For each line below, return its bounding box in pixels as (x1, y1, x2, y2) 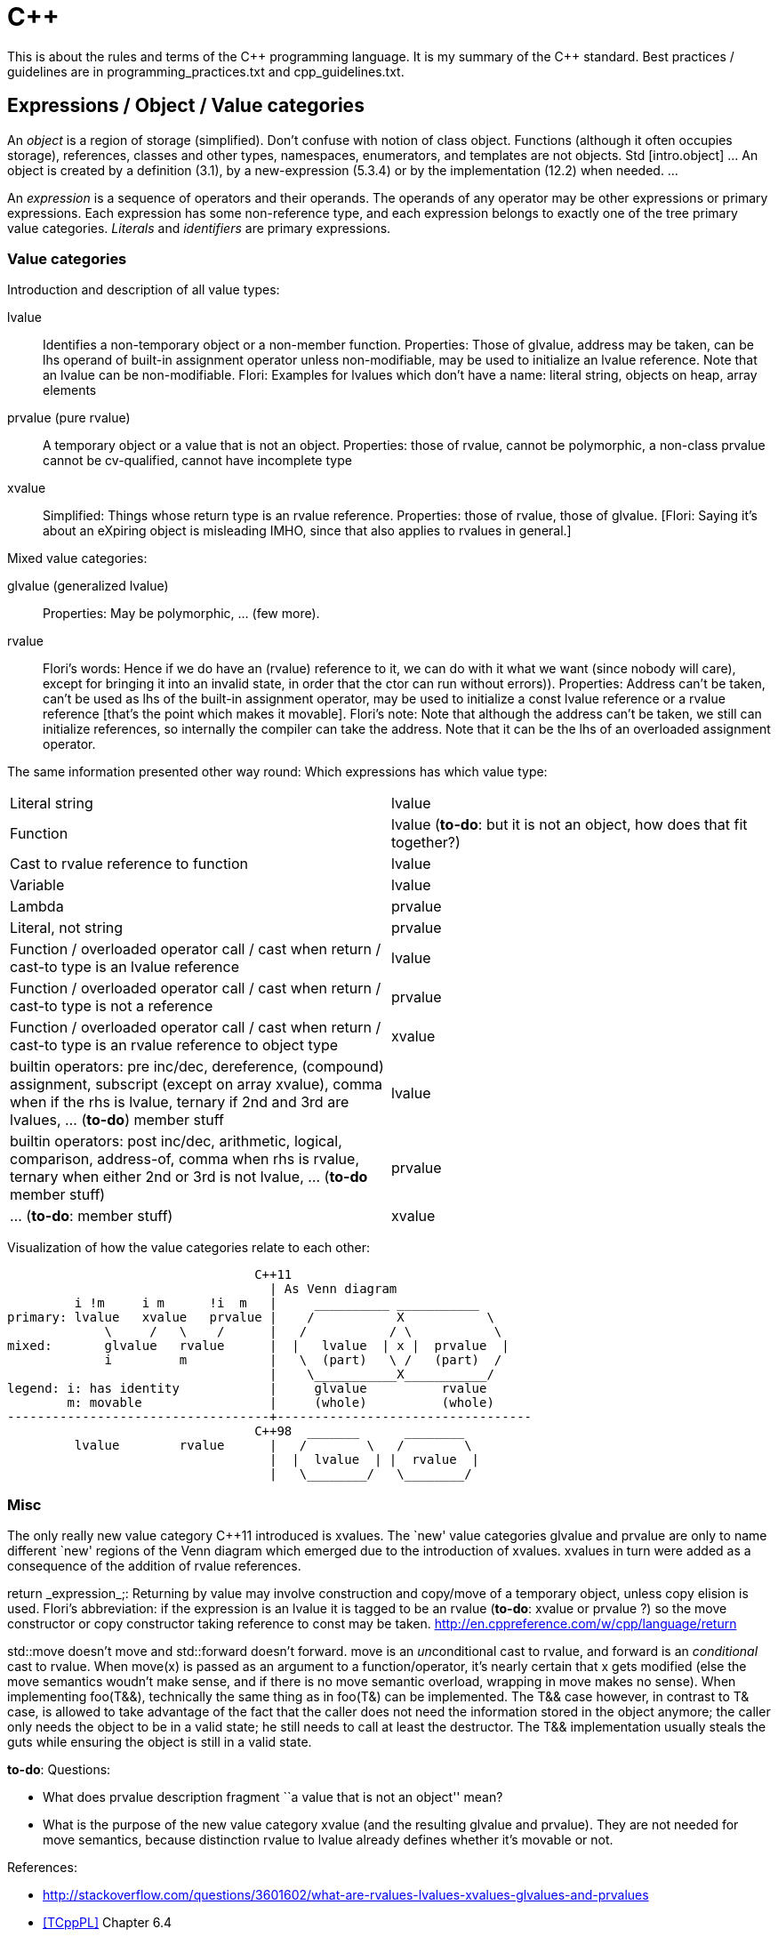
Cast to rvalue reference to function (10, 855, 249, 873)
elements (43, 382, 97, 398)
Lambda (10, 897, 64, 916)
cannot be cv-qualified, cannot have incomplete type (43, 453, 352, 469)
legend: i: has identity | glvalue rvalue (7, 1381, 487, 1396)
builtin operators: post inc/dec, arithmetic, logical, (10, 1132, 342, 1151)
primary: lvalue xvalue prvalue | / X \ (7, 1310, 494, 1325)
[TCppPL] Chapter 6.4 (43, 1915, 172, 1931)
